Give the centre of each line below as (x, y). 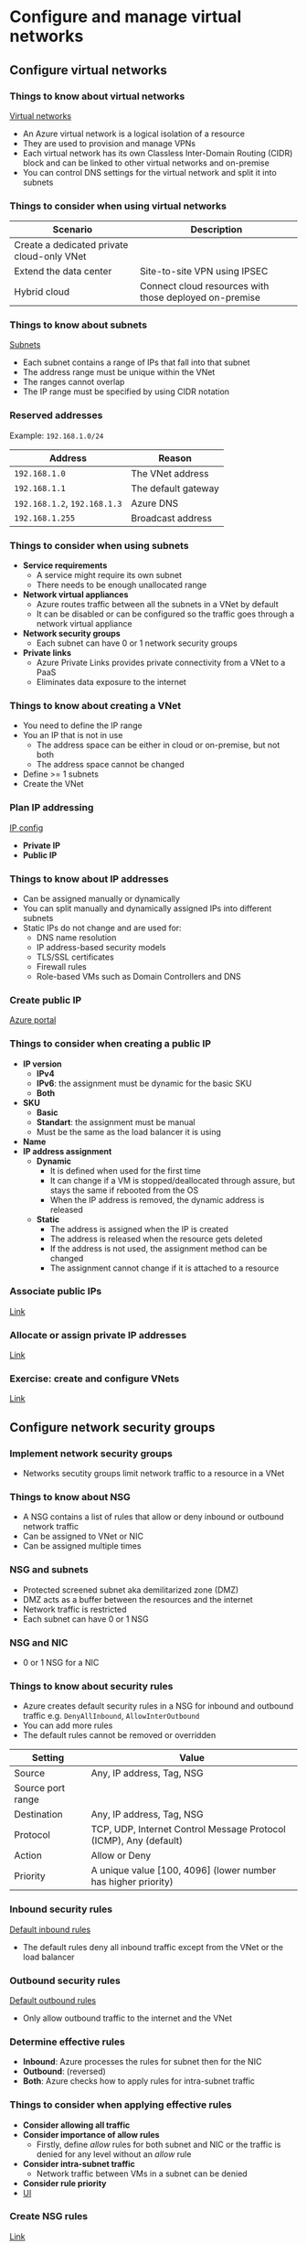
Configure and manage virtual (126, 17)
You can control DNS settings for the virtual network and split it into (149, 172)
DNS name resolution (76, 937)
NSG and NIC (39, 1642)
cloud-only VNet (50, 256)
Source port (40, 1788)
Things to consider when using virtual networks (118, 206)
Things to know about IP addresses (89, 878)
